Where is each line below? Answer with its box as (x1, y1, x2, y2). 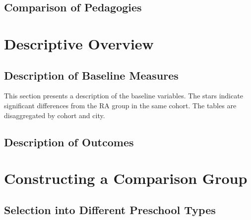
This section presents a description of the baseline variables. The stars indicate (4, 90, 243, 101)
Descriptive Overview (4, 33, 154, 53)
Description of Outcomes (4, 134, 134, 149)
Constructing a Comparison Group (4, 168, 248, 188)
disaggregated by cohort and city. (4, 110, 105, 120)
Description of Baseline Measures (4, 67, 179, 83)
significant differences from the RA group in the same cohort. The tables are (4, 100, 237, 110)
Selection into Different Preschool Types (4, 202, 216, 217)
